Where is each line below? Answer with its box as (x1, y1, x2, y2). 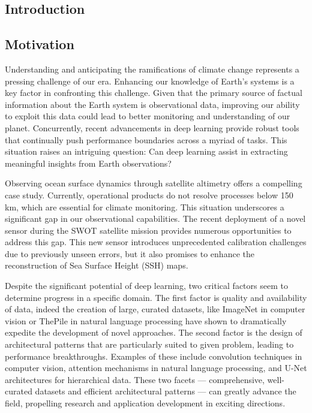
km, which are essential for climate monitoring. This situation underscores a (5, 200, 284, 213)
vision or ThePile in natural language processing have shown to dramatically (5, 314, 287, 327)
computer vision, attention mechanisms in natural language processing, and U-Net (5, 361, 307, 374)
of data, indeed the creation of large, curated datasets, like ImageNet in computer (5, 303, 305, 315)
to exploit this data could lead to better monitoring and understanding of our (5, 110, 290, 122)
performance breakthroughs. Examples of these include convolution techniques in (5, 349, 302, 362)
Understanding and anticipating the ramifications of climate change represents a (5, 62, 299, 75)
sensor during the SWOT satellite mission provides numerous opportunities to (5, 224, 292, 236)
